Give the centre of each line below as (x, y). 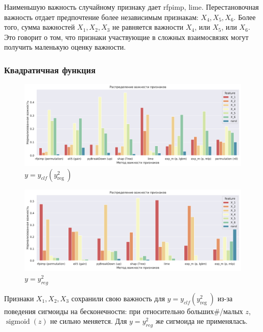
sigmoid (18, 322)
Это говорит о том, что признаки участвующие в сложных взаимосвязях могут (126, 37)
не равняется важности (148, 27)
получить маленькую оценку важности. (65, 47)
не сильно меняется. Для (89, 321)
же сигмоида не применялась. (201, 321)
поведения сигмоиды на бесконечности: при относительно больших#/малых (124, 311)
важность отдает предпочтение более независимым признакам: (101, 17)
